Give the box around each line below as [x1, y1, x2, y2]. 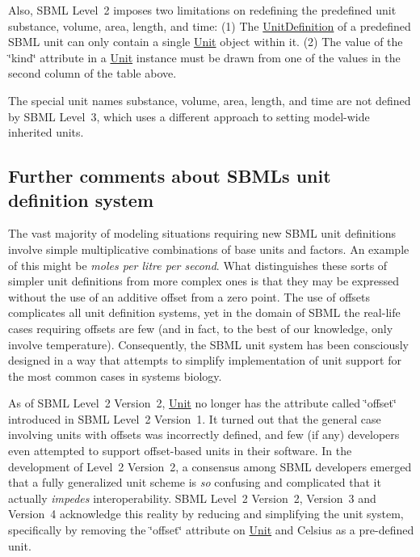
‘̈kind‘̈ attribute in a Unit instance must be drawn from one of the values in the [8, 49, 401, 65]
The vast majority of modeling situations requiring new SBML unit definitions [8, 225, 396, 242]
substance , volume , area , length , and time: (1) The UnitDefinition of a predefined [8, 17, 411, 34]
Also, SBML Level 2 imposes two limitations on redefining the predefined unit [8, 2, 397, 18]
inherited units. [8, 124, 84, 141]
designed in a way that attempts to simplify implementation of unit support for [8, 352, 401, 369]
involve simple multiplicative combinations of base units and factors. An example [8, 240, 409, 257]
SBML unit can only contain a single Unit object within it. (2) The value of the [8, 33, 403, 50]
